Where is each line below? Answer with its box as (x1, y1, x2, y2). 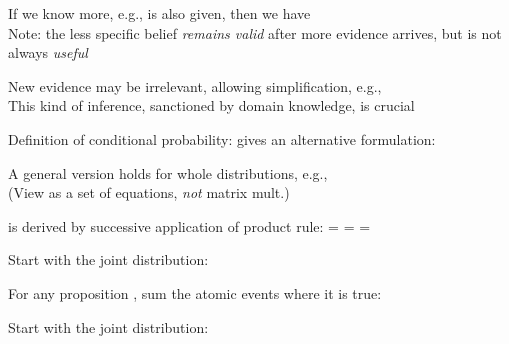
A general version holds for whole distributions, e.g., (8, 162, 328, 183)
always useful (8, 42, 88, 63)
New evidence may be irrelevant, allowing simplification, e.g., (8, 75, 382, 96)
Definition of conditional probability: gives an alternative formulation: (8, 128, 436, 149)
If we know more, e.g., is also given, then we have (8, 3, 311, 23)
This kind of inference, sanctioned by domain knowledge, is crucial (8, 95, 415, 116)
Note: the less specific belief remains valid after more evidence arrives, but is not (8, 22, 502, 43)
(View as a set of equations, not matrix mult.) (8, 182, 290, 203)
